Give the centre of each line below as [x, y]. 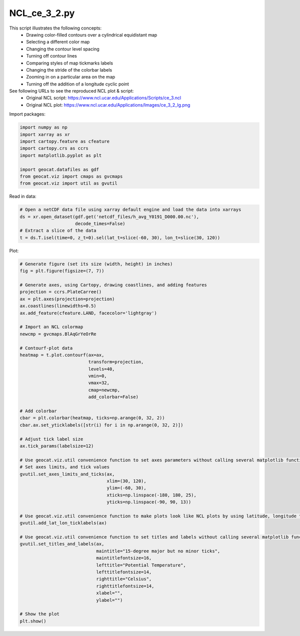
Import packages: [27, 114]
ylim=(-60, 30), [127, 488]
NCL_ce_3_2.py [42, 13]
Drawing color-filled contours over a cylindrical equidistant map [92, 35]
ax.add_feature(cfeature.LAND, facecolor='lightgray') [88, 313]
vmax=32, [99, 383]
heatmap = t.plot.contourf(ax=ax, [62, 355]
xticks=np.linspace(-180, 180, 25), [152, 495]
